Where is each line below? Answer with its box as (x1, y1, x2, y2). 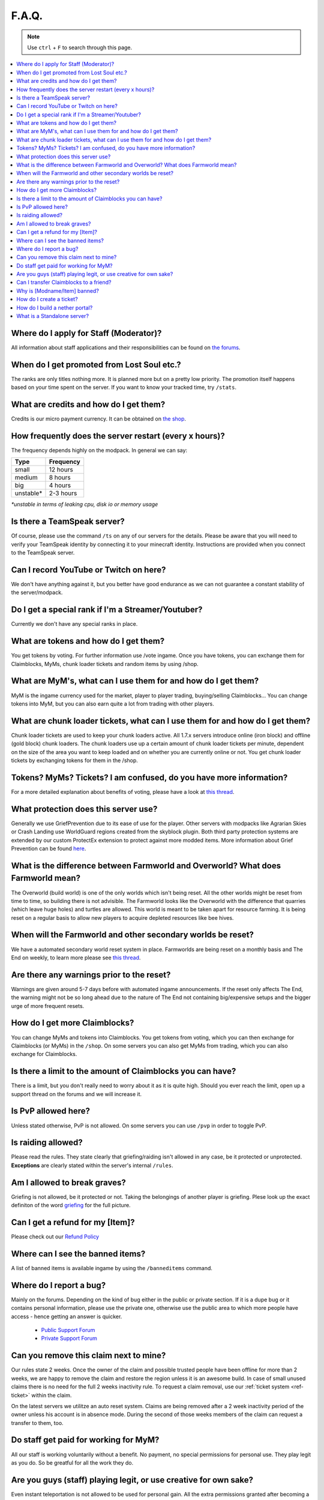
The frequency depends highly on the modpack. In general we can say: (11, 447, 188, 454)
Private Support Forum (41, 1335, 97, 1342)
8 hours (49, 473, 71, 482)
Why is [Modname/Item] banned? (16, 287, 99, 294)
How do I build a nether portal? (16, 304, 93, 311)
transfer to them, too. (11, 1419, 64, 1426)
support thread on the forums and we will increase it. (11, 1090, 142, 1097)
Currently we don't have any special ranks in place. (11, 620, 138, 628)
